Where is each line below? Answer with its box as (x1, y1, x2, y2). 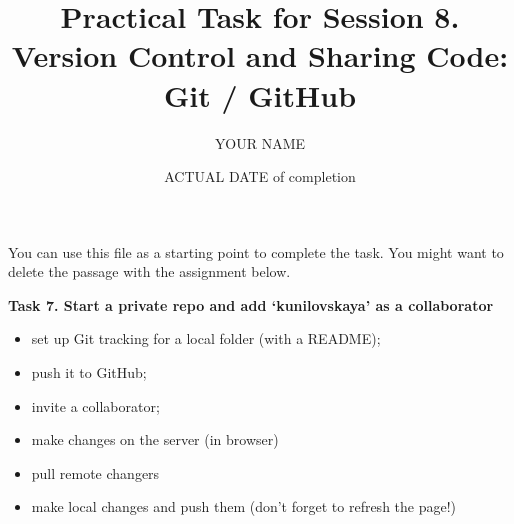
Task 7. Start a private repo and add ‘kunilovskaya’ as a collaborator (8, 294, 494, 315)
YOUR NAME (214, 132, 306, 153)
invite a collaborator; (31, 395, 160, 416)
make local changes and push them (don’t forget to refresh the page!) (31, 496, 457, 517)
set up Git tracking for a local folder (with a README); (31, 328, 381, 349)
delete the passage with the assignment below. (8, 261, 291, 282)
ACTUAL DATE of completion (164, 166, 356, 187)
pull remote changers (31, 462, 160, 483)
